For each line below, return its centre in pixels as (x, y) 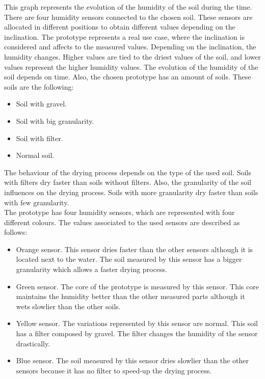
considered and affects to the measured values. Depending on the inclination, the (130, 47)
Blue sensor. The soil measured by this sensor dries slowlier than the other (132, 360)
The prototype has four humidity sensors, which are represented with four (120, 212)
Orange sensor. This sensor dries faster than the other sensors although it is (135, 249)
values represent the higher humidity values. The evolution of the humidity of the (131, 66)
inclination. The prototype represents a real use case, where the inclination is (124, 36)
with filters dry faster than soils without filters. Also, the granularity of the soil (128, 182)
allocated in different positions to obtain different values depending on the (120, 27)
